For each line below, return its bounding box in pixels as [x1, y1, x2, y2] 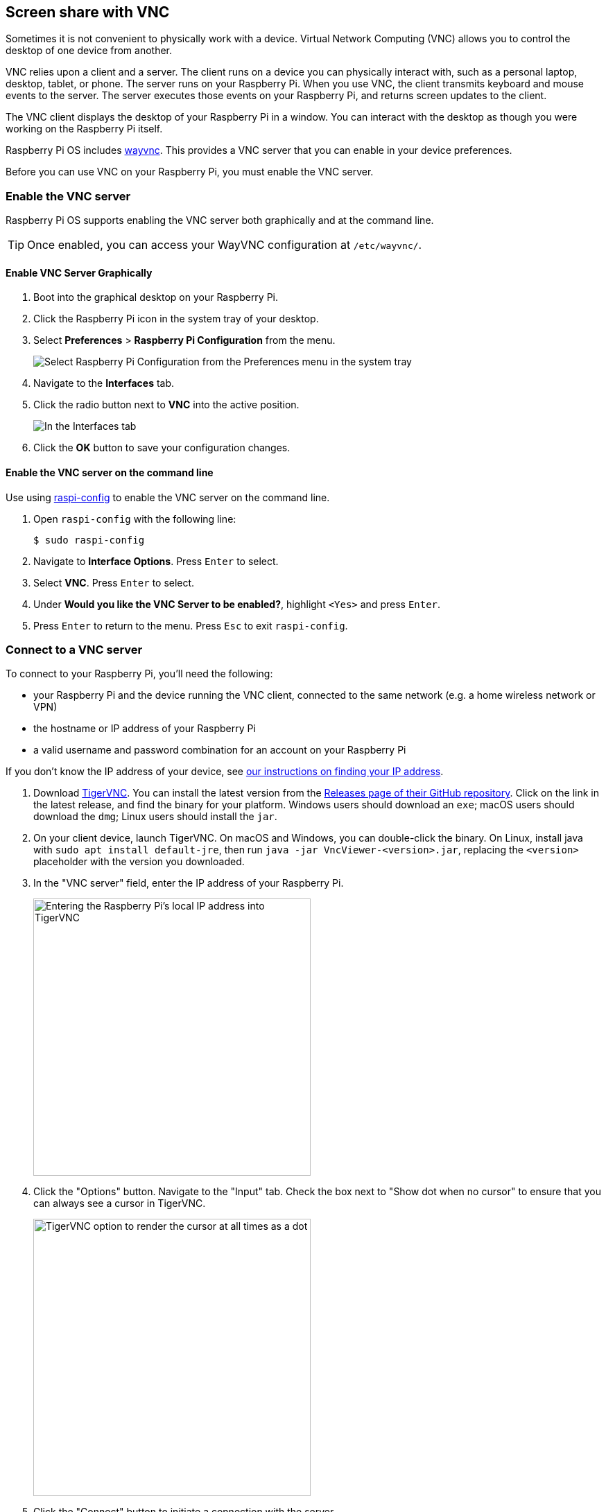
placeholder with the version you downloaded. [33, 855, 245, 868]
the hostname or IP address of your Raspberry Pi [33, 722, 256, 735]
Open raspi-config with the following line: [33, 512, 236, 525]
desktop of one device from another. [6, 44, 173, 57]
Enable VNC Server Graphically [6, 266, 153, 279]
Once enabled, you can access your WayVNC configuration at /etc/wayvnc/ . [27, 238, 422, 252]
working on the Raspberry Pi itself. [6, 123, 163, 135]
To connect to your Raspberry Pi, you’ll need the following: [6, 668, 273, 680]
